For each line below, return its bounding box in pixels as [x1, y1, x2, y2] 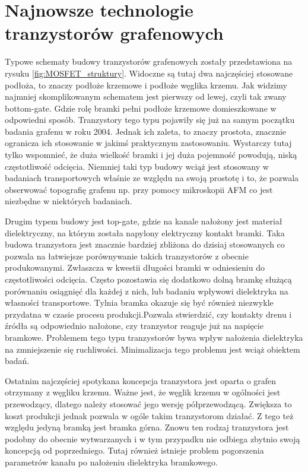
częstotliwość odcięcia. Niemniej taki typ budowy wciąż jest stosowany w [5, 160, 269, 172]
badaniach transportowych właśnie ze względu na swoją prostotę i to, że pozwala [5, 172, 299, 184]
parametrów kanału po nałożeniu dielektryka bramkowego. [5, 455, 218, 468]
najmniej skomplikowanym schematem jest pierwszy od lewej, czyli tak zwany [5, 90, 287, 103]
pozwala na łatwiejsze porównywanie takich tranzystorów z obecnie [5, 249, 249, 262]
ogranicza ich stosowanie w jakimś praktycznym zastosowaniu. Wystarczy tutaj [5, 137, 292, 149]
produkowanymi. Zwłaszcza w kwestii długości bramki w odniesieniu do [5, 261, 265, 274]
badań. [5, 354, 30, 367]
